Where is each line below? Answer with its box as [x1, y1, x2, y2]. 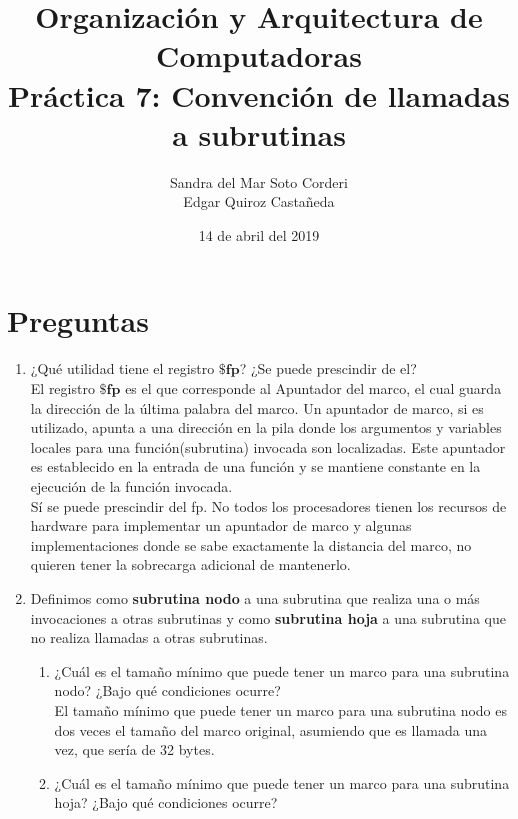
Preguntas [7, 300, 149, 341]
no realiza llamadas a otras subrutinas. [30, 627, 268, 648]
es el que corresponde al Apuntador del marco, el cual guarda [125, 378, 502, 398]
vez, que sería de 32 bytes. [54, 739, 215, 760]
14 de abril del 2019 [198, 224, 320, 245]
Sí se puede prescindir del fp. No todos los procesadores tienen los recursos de [30, 495, 507, 516]
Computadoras [156, 35, 362, 76]
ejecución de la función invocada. [30, 475, 233, 496]
